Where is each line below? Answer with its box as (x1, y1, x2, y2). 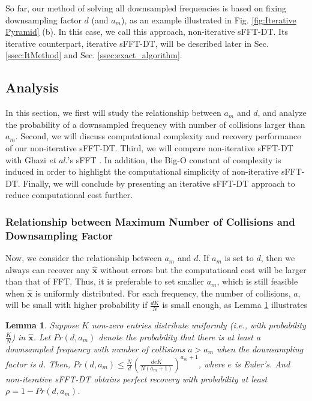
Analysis (5, 78, 59, 97)
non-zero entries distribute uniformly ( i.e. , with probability (91, 319, 306, 331)
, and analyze (257, 106, 307, 119)
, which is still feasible (217, 275, 298, 288)
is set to (224, 252, 254, 264)
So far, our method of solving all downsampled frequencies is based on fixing (5, 2, 286, 14)
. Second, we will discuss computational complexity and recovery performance (15, 130, 301, 142)
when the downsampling (217, 342, 304, 355)
